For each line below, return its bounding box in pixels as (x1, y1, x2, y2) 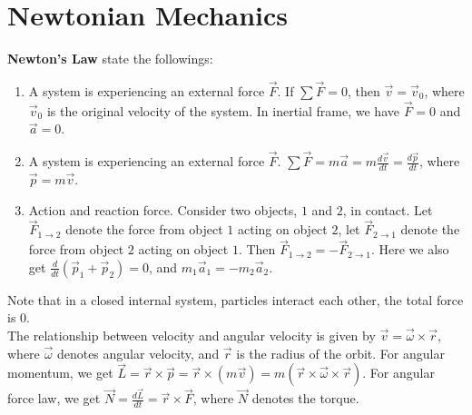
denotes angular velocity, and (56, 343, 220, 362)
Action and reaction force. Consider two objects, (28, 200, 298, 219)
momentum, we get (7, 363, 113, 382)
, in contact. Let (342, 200, 433, 219)
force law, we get (7, 389, 101, 408)
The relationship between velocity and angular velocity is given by (7, 325, 376, 344)
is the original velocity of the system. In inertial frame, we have (46, 101, 399, 120)
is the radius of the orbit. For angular (236, 343, 445, 362)
